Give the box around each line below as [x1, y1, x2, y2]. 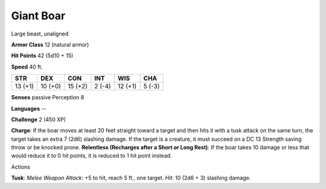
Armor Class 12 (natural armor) [11, 41, 89, 48]
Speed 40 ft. [11, 63, 43, 70]
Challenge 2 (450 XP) [11, 116, 66, 123]
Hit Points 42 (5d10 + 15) [11, 52, 74, 60]
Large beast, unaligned [11, 30, 69, 37]
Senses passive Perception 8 [11, 94, 85, 101]
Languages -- [11, 105, 46, 112]
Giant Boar [11, 9, 66, 22]
